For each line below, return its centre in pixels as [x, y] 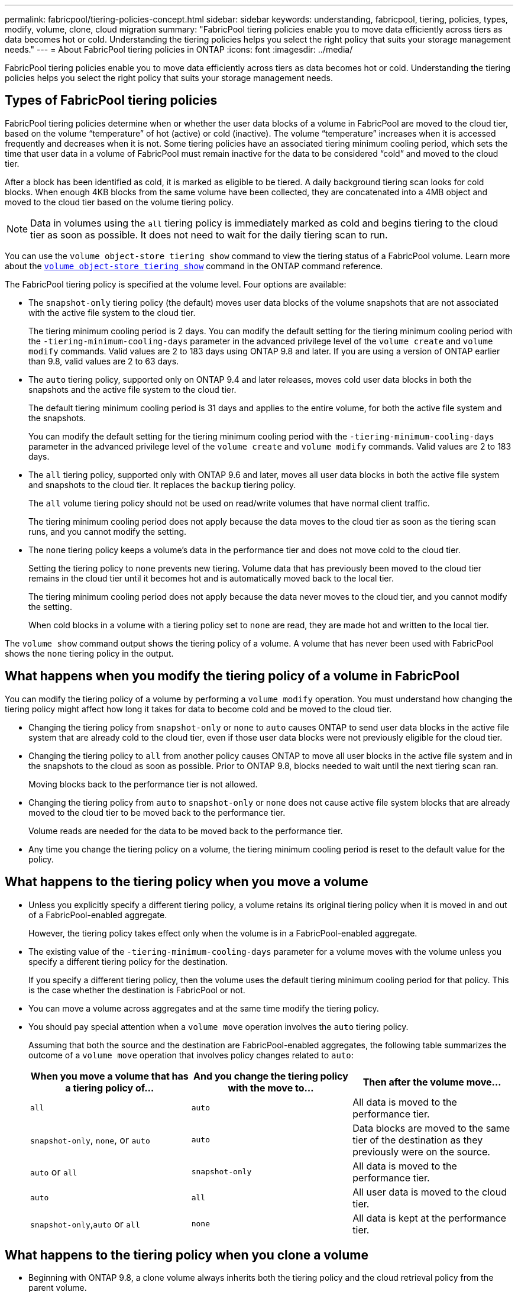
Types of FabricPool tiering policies [111, 101]
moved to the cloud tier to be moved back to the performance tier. [157, 812]
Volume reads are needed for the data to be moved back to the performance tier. [186, 831]
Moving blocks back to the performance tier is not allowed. [143, 784]
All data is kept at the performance [430, 1218]
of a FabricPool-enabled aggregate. [98, 915]
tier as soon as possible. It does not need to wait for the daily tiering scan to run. [209, 235]
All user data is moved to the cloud [430, 1192]
